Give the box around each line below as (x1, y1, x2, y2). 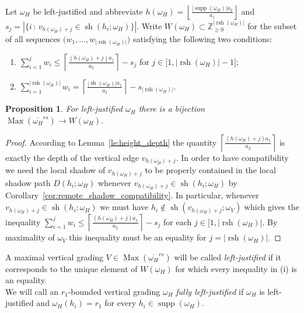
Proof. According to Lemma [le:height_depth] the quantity (5, 136, 217, 148)
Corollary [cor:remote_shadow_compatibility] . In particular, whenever (5, 189, 259, 201)
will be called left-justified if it (174, 250, 281, 263)
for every (104, 297, 137, 309)
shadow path (5, 176, 51, 188)
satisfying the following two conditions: (132, 32, 272, 44)
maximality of (5, 231, 55, 243)
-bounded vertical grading (68, 285, 160, 297)
